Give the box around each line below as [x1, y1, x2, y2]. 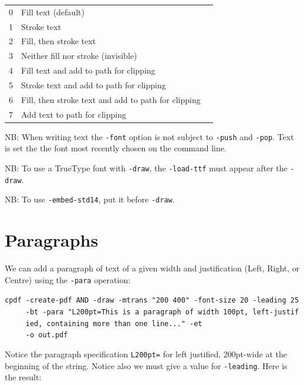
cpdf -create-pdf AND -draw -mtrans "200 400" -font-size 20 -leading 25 [5, 296, 299, 305]
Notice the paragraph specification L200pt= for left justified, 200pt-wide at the [5, 347, 287, 360]
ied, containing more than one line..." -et [25, 319, 202, 328]
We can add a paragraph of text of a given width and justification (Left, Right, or [5, 262, 300, 274]
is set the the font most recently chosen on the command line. [5, 142, 227, 154]
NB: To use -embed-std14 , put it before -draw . [5, 193, 175, 205]
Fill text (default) [21, 5, 85, 18]
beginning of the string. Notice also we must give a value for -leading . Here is [5, 359, 288, 371]
